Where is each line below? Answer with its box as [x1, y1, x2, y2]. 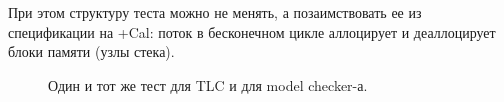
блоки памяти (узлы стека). [8, 41, 175, 62]
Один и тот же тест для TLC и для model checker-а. [48, 74, 368, 95]
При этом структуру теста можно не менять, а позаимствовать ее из [8, 2, 422, 22]
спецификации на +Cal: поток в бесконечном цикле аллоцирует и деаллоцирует [8, 21, 496, 42]
